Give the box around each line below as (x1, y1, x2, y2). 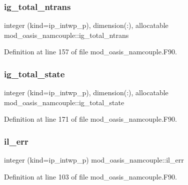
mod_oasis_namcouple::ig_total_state (4, 97, 124, 107)
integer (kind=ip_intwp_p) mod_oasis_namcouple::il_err (4, 155, 184, 165)
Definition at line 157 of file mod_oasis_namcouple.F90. (4, 46, 177, 57)
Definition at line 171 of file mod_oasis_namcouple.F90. (4, 114, 177, 124)
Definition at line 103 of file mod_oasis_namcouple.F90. (4, 171, 177, 182)
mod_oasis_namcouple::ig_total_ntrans (4, 29, 129, 40)
